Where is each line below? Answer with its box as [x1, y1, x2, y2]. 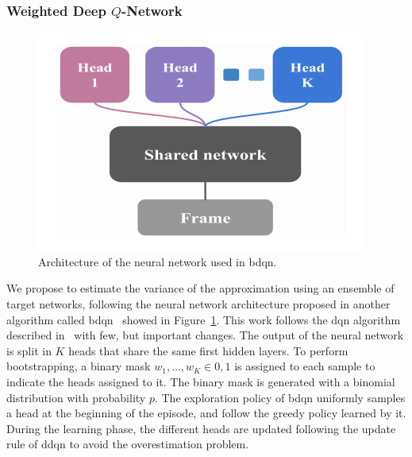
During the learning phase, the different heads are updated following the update [6, 420, 396, 436]
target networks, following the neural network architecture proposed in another [6, 296, 391, 312]
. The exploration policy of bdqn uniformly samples [154, 389, 406, 405]
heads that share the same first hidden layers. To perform [68, 342, 348, 358]
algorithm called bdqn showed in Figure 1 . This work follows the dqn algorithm [6, 311, 401, 327]
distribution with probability [6, 389, 146, 405]
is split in [6, 342, 52, 358]
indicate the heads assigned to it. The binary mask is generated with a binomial [6, 373, 395, 389]
